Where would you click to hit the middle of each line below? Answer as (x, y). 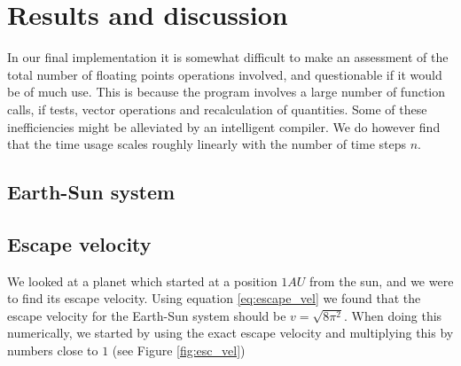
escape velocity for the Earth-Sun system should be (147, 315)
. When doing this (393, 315)
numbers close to (53, 350)
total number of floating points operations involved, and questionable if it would (225, 74)
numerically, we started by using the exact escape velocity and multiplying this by (230, 333)
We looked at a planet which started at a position (142, 280)
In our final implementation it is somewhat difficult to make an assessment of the (228, 57)
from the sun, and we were (382, 280)
